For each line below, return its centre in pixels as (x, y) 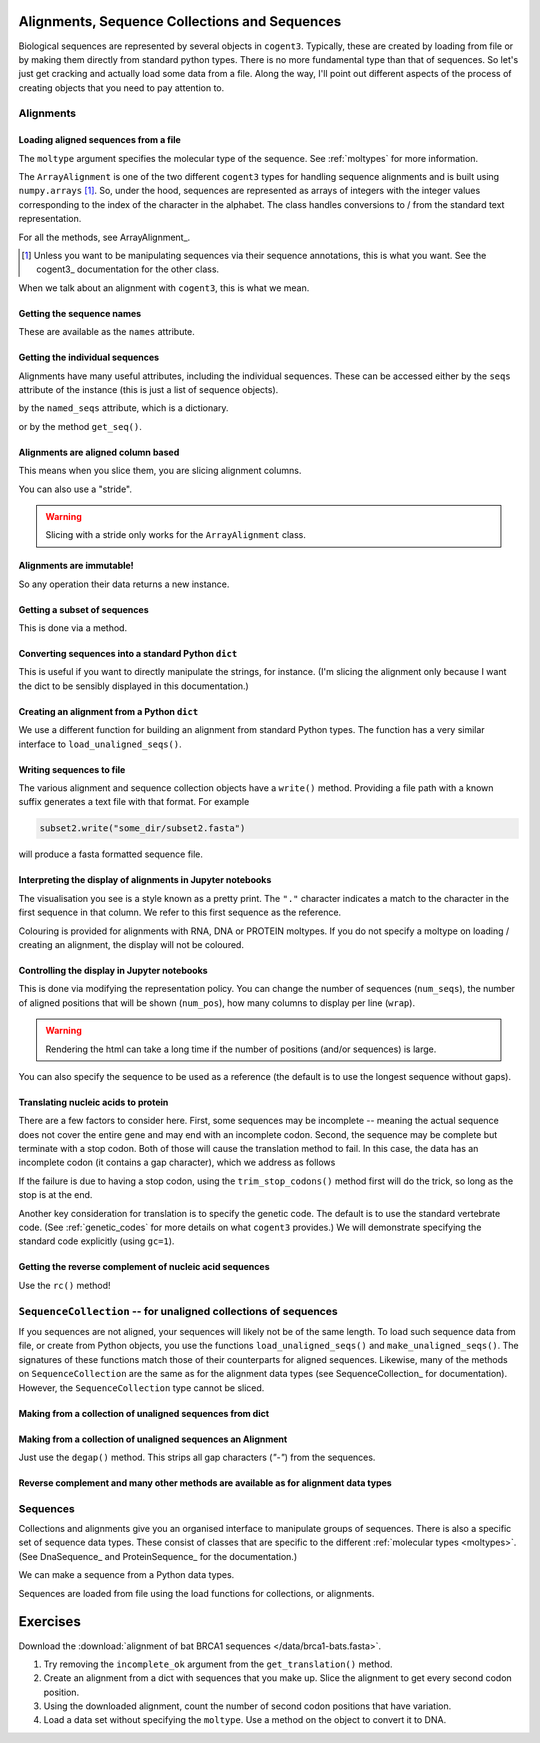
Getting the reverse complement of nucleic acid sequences (144, 1267)
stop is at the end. (55, 1195)
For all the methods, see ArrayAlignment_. (104, 237)
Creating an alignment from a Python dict (108, 711)
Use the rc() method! (64, 1285)
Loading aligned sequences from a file (100, 140)
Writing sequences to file (72, 769)
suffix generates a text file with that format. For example (134, 802)
